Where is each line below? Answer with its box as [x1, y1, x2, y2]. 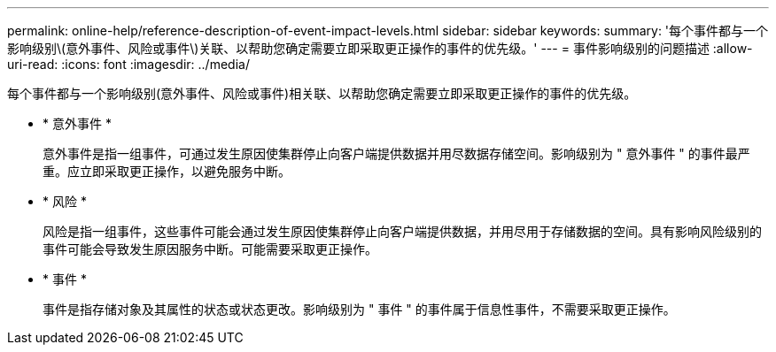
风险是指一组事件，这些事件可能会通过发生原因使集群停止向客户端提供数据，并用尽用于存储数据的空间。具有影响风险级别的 [43, 224, 762, 239]
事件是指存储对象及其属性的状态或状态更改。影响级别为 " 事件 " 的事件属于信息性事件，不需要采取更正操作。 [43, 302, 676, 317]
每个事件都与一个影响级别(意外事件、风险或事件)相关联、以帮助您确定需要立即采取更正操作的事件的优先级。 [7, 86, 637, 101]
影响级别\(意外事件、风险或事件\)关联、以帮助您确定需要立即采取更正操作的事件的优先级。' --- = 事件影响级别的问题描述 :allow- [7, 41, 753, 56]
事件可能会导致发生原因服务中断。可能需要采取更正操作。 [43, 241, 377, 256]
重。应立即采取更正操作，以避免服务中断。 [43, 164, 291, 179]
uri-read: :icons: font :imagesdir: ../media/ [7, 57, 250, 72]
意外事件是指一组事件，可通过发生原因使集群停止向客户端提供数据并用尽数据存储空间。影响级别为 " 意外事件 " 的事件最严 [43, 146, 750, 161]
